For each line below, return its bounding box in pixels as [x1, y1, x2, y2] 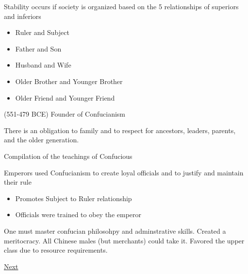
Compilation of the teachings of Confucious [4, 151, 132, 161]
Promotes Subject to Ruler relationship [15, 193, 132, 203]
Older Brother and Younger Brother [15, 76, 123, 86]
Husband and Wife [15, 60, 71, 70]
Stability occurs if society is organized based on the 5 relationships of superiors [4, 1, 239, 11]
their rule [4, 177, 32, 187]
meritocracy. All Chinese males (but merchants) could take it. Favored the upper [4, 235, 245, 245]
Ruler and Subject [15, 27, 69, 37]
